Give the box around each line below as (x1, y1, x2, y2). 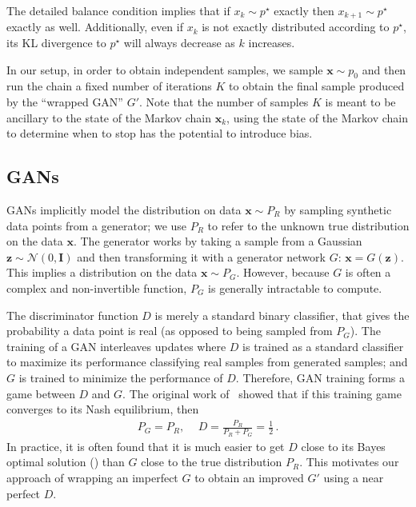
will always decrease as (123, 34, 235, 51)
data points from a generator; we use (6, 217, 187, 234)
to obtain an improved (194, 469, 304, 485)
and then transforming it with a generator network (77, 248, 326, 265)
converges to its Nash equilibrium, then (6, 401, 199, 417)
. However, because (236, 264, 330, 281)
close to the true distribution (141, 453, 282, 470)
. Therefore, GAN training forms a (235, 369, 405, 385)
